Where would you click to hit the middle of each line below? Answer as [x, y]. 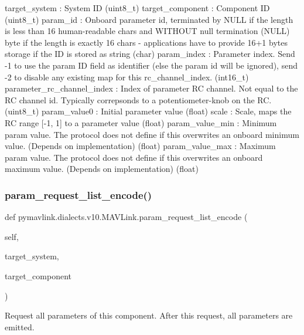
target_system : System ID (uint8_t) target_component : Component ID [137, 8]
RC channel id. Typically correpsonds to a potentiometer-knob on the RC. [138, 99]
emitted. [20, 326]
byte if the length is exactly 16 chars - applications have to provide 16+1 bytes [146, 42]
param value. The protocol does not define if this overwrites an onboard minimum [152, 134]
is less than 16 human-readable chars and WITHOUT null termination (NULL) [147, 31]
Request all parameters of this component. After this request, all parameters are [149, 315]
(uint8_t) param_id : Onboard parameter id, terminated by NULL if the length [149, 19]
